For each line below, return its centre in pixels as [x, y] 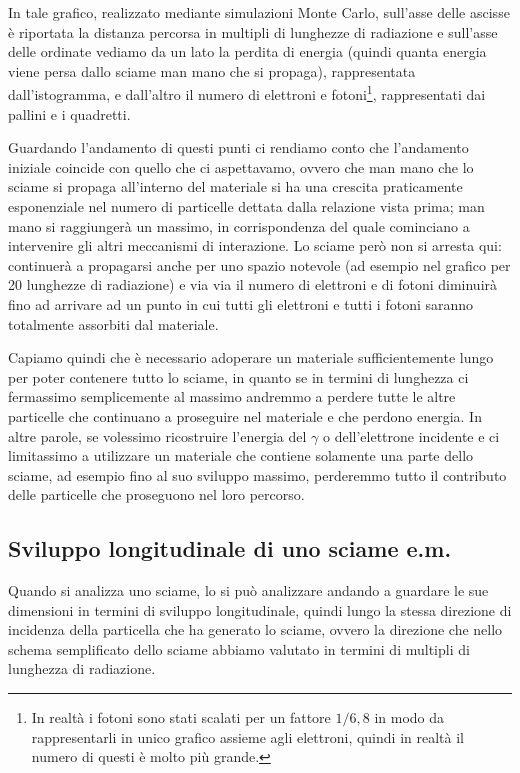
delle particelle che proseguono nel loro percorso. [156, 494]
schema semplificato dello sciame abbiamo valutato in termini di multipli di [239, 648]
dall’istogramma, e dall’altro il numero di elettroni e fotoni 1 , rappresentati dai [247, 93]
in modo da [409, 717]
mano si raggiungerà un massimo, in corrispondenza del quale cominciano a [239, 225]
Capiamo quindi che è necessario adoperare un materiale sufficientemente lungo [251, 357]
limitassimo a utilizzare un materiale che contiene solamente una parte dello [241, 455]
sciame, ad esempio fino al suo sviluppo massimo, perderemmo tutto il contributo [257, 474]
